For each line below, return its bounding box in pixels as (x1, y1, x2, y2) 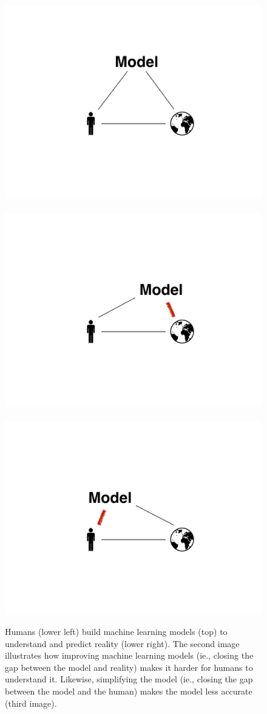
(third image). (5, 696, 57, 709)
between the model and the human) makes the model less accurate (5, 684, 252, 697)
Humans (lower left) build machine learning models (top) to (5, 625, 228, 637)
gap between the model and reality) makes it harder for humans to (5, 660, 253, 673)
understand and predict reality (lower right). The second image (5, 637, 240, 650)
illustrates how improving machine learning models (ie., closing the (5, 649, 254, 662)
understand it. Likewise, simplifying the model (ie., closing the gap (5, 673, 253, 685)
